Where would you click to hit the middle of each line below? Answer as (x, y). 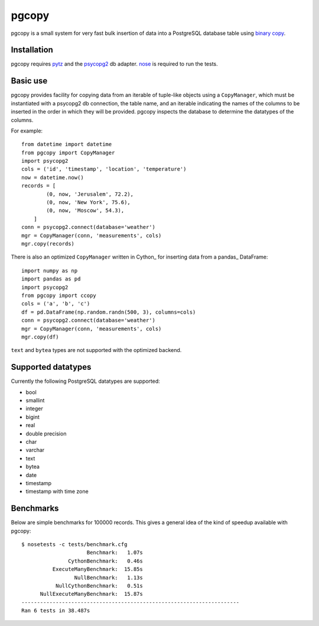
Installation (32, 50)
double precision (46, 433)
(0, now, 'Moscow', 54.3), (85, 211)
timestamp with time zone (57, 492)
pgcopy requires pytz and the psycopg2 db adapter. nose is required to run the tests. (114, 64)
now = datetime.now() (53, 177)
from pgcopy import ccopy (59, 295)
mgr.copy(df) (40, 337)
